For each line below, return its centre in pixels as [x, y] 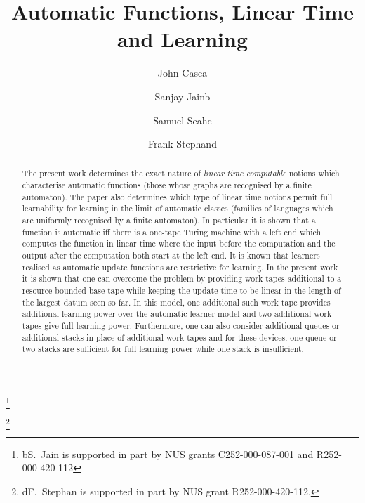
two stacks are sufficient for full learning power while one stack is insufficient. [163, 349]
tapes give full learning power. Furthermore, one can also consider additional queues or [181, 326]
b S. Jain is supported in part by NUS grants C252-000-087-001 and [168, 453]
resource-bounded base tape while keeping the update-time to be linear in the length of [181, 290]
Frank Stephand [182, 144]
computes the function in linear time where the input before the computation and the [179, 243]
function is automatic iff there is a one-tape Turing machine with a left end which [172, 231]
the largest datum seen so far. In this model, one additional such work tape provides [176, 302]
